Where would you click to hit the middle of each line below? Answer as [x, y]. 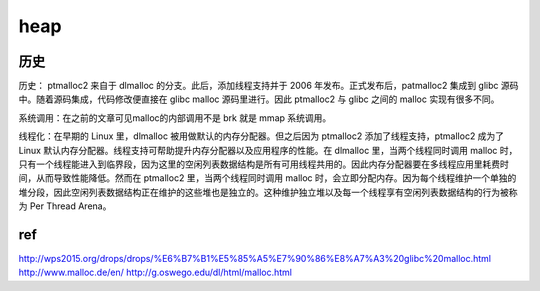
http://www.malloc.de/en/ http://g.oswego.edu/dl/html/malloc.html [155, 272]
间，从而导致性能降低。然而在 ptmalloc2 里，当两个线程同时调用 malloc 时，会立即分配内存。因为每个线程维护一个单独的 [267, 178]
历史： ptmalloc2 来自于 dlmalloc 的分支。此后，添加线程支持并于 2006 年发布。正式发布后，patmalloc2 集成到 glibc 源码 [268, 86]
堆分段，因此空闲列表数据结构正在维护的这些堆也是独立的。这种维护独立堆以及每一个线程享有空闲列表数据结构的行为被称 [268, 192]
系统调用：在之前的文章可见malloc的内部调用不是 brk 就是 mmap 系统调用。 [175, 117]
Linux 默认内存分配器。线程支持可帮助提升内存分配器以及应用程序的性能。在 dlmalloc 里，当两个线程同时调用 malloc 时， [268, 150]
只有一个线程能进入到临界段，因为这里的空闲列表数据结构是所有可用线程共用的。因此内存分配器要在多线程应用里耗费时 [263, 164]
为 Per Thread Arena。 [65, 206]
